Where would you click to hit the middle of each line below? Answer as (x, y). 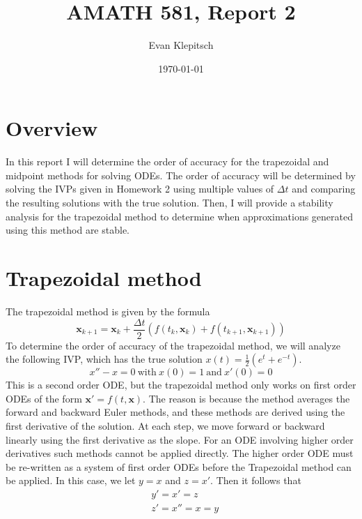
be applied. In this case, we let (71, 480)
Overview (52, 128)
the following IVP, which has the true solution (104, 359)
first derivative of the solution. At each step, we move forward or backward (165, 425)
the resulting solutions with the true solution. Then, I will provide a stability (170, 203)
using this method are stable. (68, 230)
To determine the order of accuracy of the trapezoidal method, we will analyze (173, 345)
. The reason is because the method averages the (246, 398)
